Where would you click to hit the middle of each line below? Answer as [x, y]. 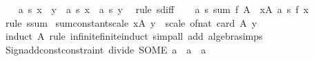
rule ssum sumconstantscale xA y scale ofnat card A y [131, 22]
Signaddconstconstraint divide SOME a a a [106, 49]
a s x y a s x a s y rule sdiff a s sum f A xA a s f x [163, 9]
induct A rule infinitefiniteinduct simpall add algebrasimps [134, 36]
